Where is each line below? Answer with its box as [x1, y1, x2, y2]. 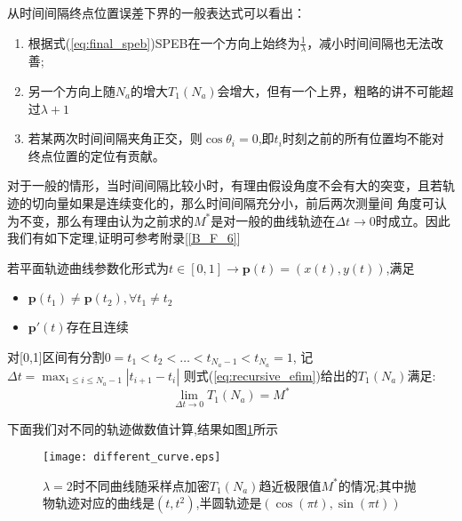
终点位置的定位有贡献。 [28, 146, 165, 164]
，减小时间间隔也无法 [307, 33, 432, 52]
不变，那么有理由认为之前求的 [19, 211, 194, 229]
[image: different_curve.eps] [43, 451, 221, 464]
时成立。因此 [375, 211, 450, 229]
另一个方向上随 [28, 82, 115, 100]
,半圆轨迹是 [195, 493, 262, 512]
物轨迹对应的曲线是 [43, 493, 155, 512]
